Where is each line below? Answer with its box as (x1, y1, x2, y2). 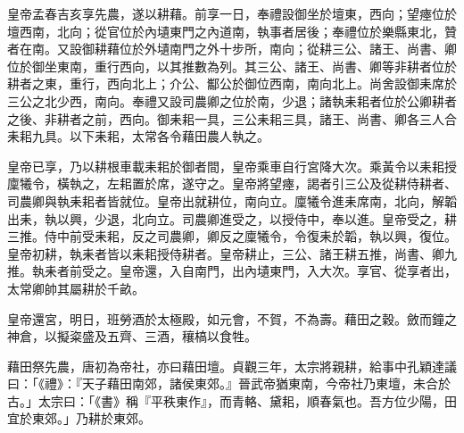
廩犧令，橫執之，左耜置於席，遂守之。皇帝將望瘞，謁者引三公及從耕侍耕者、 (7, 174, 457, 193)
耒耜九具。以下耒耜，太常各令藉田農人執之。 (7, 127, 269, 146)
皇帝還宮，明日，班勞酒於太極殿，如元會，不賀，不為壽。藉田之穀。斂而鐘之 (7, 309, 457, 328)
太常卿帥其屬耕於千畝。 (7, 279, 145, 297)
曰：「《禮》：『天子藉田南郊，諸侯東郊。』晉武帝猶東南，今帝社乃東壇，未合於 (7, 374, 451, 393)
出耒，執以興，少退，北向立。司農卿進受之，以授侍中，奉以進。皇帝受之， (7, 209, 444, 228)
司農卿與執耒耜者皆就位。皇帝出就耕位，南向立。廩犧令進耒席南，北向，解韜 (7, 191, 457, 210)
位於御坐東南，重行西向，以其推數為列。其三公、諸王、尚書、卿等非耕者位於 (7, 56, 457, 75)
